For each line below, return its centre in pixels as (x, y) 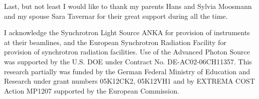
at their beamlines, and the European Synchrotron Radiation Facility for (115, 42)
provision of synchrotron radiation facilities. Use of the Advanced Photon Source (127, 52)
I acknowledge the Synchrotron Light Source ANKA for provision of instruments (127, 32)
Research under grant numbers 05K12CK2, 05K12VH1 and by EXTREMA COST (129, 81)
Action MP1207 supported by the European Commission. (92, 90)
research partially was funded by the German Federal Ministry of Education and (127, 71)
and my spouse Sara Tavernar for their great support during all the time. (116, 16)
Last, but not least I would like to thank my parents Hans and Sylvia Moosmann (128, 6)
